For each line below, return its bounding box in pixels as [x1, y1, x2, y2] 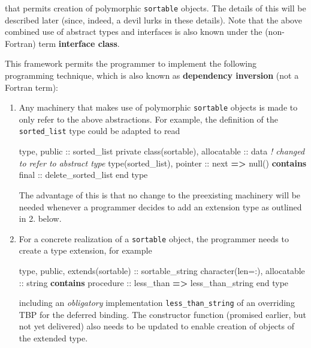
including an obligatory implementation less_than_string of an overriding [19, 296, 295, 309]
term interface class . [38, 37, 120, 49]
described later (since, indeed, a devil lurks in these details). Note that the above [5, 13, 302, 26]
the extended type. [19, 331, 88, 344]
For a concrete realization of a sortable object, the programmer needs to [19, 232, 289, 245]
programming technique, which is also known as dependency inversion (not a [5, 69, 299, 82]
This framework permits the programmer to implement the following [5, 57, 256, 70]
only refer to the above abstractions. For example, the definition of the [19, 112, 278, 125]
